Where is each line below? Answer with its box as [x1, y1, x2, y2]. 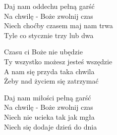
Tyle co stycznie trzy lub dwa [4, 30, 94, 40]
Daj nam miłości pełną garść [4, 92, 91, 102]
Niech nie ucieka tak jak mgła [4, 111, 95, 122]
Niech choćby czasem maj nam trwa [4, 20, 113, 31]
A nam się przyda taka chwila [4, 66, 95, 76]
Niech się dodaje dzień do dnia [4, 121, 97, 132]
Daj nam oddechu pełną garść [4, 1, 95, 11]
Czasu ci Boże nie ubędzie [4, 46, 83, 57]
